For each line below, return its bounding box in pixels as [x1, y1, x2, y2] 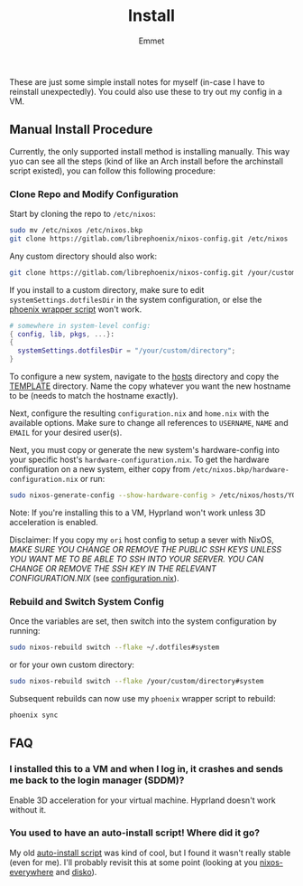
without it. [9, 804, 47, 815]
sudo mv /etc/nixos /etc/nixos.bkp [9, 226, 143, 235]
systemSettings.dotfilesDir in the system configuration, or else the [9, 294, 262, 305]
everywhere [9, 866, 54, 877]
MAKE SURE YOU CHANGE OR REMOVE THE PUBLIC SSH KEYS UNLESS [9, 543, 282, 554]
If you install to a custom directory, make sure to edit [9, 284, 205, 295]
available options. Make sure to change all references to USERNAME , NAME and [9, 418, 289, 429]
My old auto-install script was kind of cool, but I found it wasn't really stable [9, 847, 291, 858]
